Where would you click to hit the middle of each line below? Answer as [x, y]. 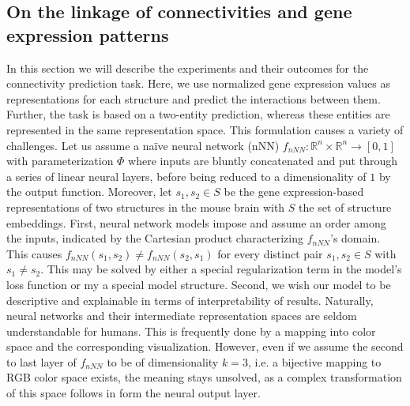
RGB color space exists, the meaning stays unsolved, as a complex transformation [204, 377]
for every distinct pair [270, 253]
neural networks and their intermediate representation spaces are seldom [182, 316]
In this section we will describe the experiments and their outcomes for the [188, 68]
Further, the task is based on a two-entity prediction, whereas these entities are [198, 114]
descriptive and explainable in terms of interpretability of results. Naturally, [190, 300]
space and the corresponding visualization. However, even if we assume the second [205, 346]
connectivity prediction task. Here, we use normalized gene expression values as [198, 83]
